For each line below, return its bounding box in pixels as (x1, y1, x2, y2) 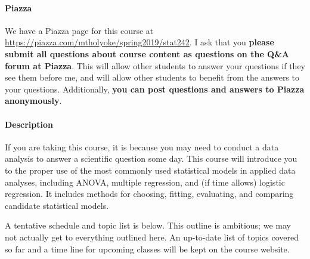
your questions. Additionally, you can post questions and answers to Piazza (5, 82, 305, 95)
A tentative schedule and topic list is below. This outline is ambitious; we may (5, 219, 291, 232)
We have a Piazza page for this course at (5, 24, 154, 36)
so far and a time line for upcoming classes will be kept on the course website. (5, 242, 290, 255)
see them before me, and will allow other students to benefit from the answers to (5, 71, 299, 84)
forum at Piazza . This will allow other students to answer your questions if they (5, 59, 305, 72)
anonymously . (5, 94, 62, 107)
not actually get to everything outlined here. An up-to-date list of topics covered (5, 230, 299, 243)
